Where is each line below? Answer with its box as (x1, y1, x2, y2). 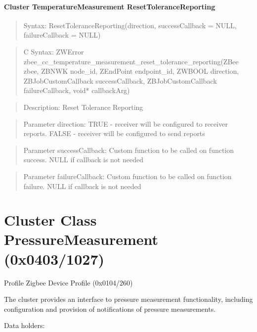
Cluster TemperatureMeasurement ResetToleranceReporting (4, 1, 215, 11)
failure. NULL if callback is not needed (23, 181, 141, 191)
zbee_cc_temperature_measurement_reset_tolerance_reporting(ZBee (23, 56, 239, 66)
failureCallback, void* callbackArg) (23, 85, 130, 95)
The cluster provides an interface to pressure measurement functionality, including (4, 294, 253, 304)
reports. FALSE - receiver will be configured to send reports (23, 128, 205, 139)
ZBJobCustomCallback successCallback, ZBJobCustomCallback (23, 75, 217, 86)
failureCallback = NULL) (23, 30, 101, 40)
